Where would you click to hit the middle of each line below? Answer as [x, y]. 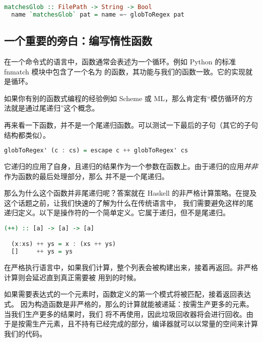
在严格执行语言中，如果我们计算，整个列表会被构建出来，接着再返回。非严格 [131, 267]
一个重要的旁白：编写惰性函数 [78, 40]
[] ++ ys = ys [42, 252]
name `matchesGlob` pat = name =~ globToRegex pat [98, 14]
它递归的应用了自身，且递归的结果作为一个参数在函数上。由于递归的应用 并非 [131, 166]
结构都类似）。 [27, 135]
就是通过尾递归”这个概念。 [55, 108]
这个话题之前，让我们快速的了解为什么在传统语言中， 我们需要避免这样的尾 [129, 202]
